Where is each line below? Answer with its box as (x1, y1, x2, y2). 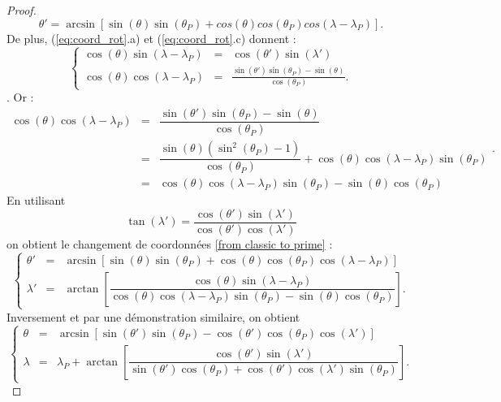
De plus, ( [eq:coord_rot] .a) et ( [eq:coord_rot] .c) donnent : (6, 29, 296, 46)
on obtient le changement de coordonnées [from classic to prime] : (6, 235, 333, 252)
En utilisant (6, 192, 66, 209)
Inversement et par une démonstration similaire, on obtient (6, 308, 300, 325)
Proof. (6, 2, 37, 18)
